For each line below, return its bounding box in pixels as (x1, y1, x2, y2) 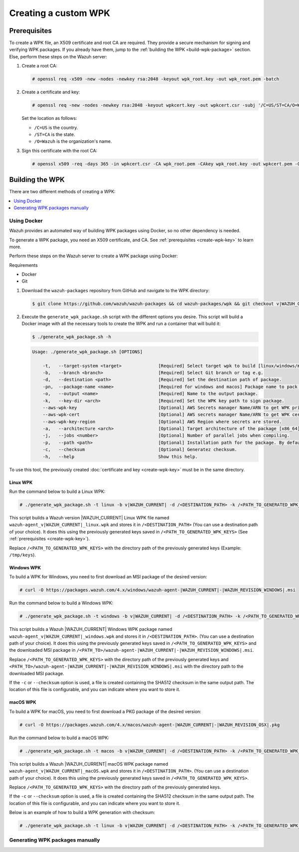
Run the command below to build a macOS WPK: (9, 735, 110, 741)
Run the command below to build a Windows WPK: (9, 600, 114, 606)
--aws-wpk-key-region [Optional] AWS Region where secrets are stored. (42, 419, 282, 425)
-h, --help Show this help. (42, 453, 198, 459)
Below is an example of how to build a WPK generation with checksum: (9, 810, 155, 816)
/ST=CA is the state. (34, 131, 75, 137)
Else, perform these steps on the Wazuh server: (9, 53, 107, 59)
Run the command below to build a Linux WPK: (9, 488, 106, 494)
